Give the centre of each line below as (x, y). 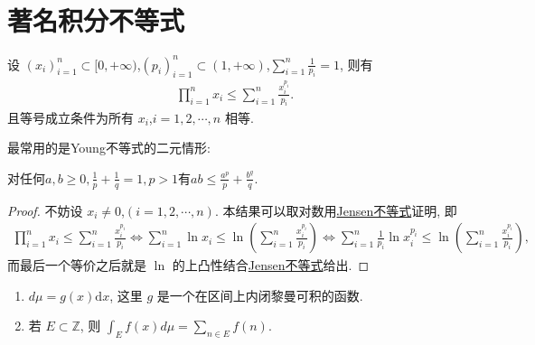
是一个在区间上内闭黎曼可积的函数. (260, 295)
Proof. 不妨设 (45, 210)
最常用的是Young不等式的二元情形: (109, 148)
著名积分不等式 (96, 20)
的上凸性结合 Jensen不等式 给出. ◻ (271, 265)
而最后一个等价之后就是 (77, 265)
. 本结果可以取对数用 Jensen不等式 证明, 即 (336, 210)
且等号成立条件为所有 (70, 117)
